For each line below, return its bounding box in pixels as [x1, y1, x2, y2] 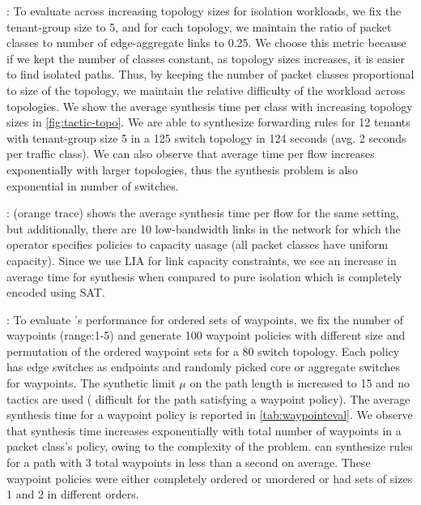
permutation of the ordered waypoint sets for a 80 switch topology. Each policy [6, 342, 400, 359]
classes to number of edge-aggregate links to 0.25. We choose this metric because [6, 34, 406, 51]
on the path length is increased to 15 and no [189, 374, 410, 392]
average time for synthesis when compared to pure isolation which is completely [6, 267, 402, 285]
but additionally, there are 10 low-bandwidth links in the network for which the [6, 220, 401, 237]
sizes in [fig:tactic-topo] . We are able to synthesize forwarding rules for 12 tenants [6, 113, 410, 131]
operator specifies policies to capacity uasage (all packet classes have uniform [6, 236, 389, 253]
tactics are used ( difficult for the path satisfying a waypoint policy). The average [6, 390, 410, 407]
